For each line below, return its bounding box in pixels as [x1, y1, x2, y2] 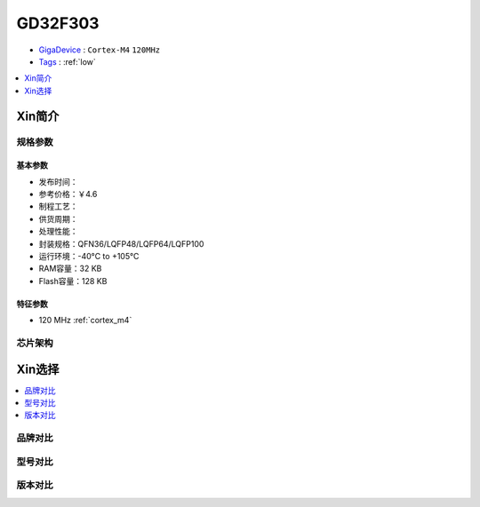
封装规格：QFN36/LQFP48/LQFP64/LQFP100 [38, 238, 204, 249]
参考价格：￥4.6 [38, 189, 98, 200]
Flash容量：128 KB [38, 275, 108, 286]
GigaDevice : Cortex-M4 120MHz [38, 44, 160, 55]
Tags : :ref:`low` [38, 56, 97, 67]
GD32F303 [16, 13, 100, 33]
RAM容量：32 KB [38, 263, 102, 274]
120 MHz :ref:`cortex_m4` [38, 315, 132, 326]
